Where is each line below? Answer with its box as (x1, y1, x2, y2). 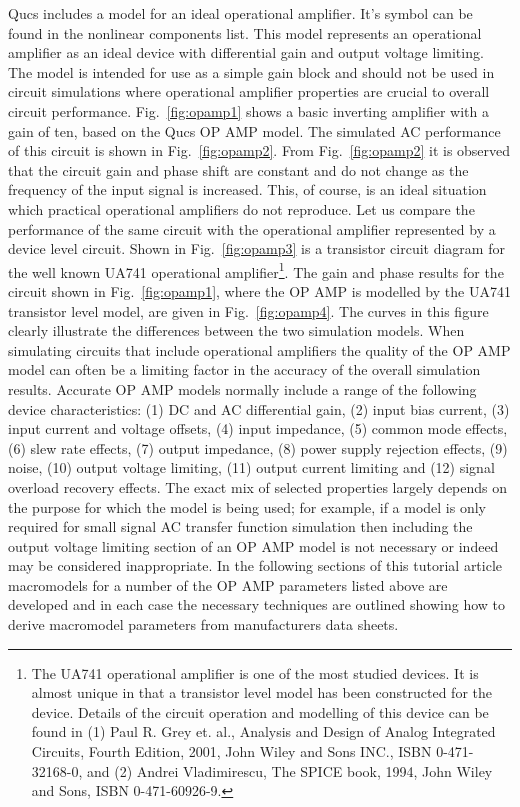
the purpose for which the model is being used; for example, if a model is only (8, 496, 486, 517)
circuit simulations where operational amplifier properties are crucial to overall (8, 81, 490, 102)
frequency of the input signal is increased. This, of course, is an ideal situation (8, 179, 487, 200)
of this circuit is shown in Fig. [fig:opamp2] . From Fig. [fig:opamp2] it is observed (8, 140, 511, 161)
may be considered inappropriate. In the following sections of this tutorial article (8, 555, 503, 576)
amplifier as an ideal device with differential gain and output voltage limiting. (8, 42, 484, 63)
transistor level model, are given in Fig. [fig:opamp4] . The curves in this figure (8, 300, 489, 321)
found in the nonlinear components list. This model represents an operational (8, 22, 482, 43)
